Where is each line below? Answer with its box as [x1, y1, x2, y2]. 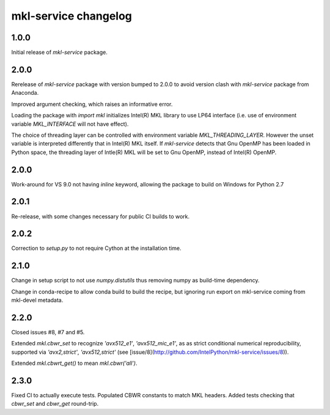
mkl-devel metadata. [11, 296, 64, 304]
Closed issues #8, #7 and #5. [11, 329, 85, 336]
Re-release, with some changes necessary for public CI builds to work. [11, 213, 190, 220]
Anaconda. [11, 89, 39, 97]
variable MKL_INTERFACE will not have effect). [11, 120, 129, 128]
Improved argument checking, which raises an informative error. [11, 100, 173, 108]
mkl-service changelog [11, 9, 133, 23]
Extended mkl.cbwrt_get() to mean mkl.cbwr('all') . [11, 359, 137, 367]
